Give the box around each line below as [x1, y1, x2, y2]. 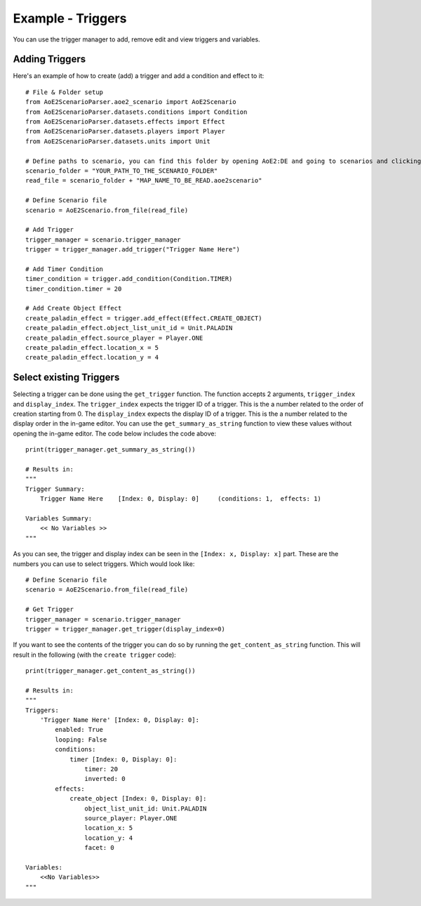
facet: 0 [84, 843, 115, 852]
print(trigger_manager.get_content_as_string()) [25, 667, 196, 675]
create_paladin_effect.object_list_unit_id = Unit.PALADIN [25, 324, 233, 332]
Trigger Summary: [25, 485, 85, 493]
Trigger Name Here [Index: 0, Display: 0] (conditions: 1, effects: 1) [39, 495, 322, 503]
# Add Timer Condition [25, 265, 104, 273]
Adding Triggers [13, 53, 86, 65]
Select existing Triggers [13, 372, 120, 383]
